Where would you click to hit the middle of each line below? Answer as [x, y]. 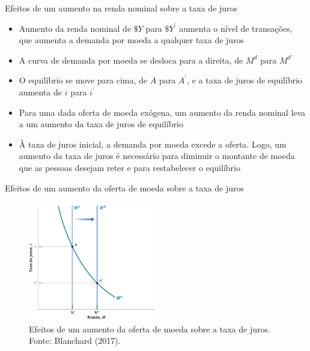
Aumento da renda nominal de [75, 28]
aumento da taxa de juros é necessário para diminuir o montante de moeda [157, 156]
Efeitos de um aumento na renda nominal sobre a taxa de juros [121, 8]
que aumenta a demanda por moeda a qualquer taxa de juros [132, 40]
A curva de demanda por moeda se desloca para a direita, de [131, 60]
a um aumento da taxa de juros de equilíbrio [101, 124]
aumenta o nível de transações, [236, 28]
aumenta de [40, 91]
